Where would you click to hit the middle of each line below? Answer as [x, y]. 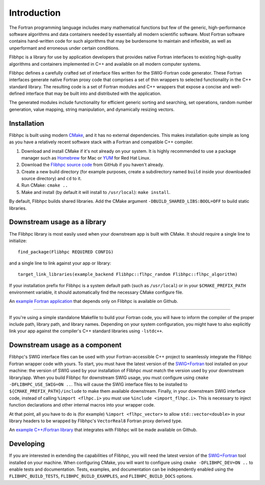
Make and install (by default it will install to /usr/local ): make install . [96, 192]
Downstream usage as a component [65, 345]
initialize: [18, 241]
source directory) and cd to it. [52, 179]
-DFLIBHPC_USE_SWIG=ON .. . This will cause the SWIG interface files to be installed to [98, 384]
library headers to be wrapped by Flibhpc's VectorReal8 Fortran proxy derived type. [96, 421]
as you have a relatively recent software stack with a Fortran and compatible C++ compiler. [101, 142]
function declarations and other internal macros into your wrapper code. [82, 405]
